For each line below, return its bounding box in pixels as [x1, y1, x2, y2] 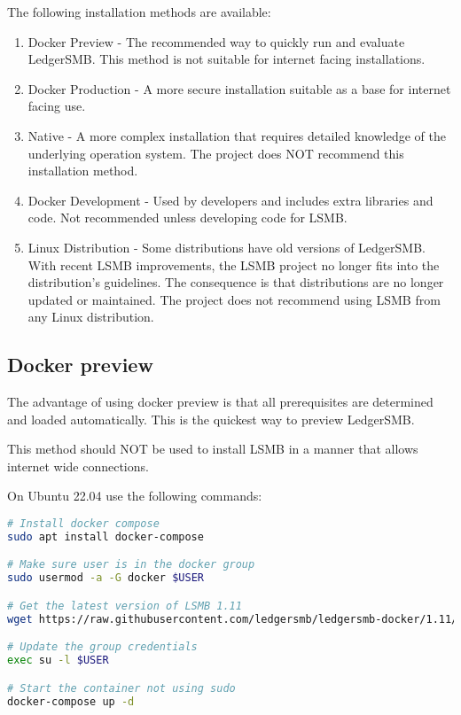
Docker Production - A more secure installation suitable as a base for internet [27, 79, 451, 97]
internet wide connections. [7, 456, 149, 475]
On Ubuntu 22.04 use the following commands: [7, 486, 262, 505]
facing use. [27, 97, 86, 115]
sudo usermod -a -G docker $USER [7, 571, 204, 585]
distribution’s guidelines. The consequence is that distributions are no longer [27, 273, 444, 291]
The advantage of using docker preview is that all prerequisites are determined [7, 392, 434, 411]
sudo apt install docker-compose [7, 530, 204, 543]
